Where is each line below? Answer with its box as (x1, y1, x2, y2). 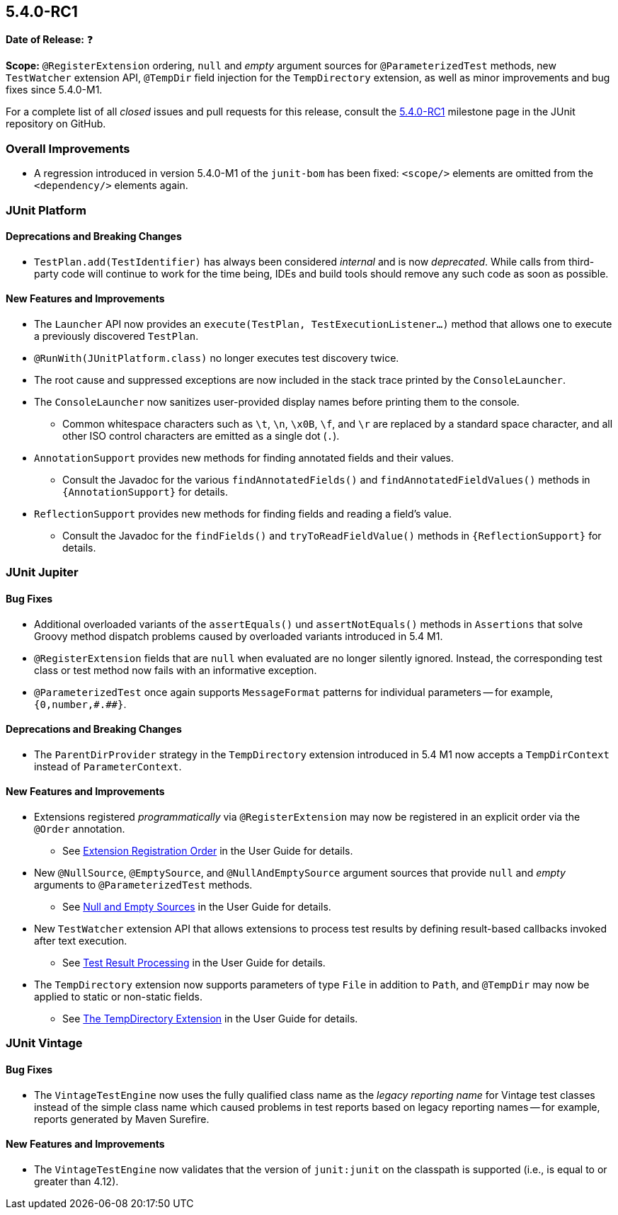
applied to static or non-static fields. (34, 991, 202, 1003)
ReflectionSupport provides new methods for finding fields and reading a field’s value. (34, 507, 452, 520)
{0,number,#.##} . (34, 697, 127, 710)
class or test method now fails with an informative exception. (34, 663, 317, 676)
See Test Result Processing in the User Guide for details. (62, 957, 326, 969)
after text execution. (34, 935, 127, 947)
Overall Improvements (6, 141, 130, 156)
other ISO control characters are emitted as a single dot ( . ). (62, 429, 340, 442)
